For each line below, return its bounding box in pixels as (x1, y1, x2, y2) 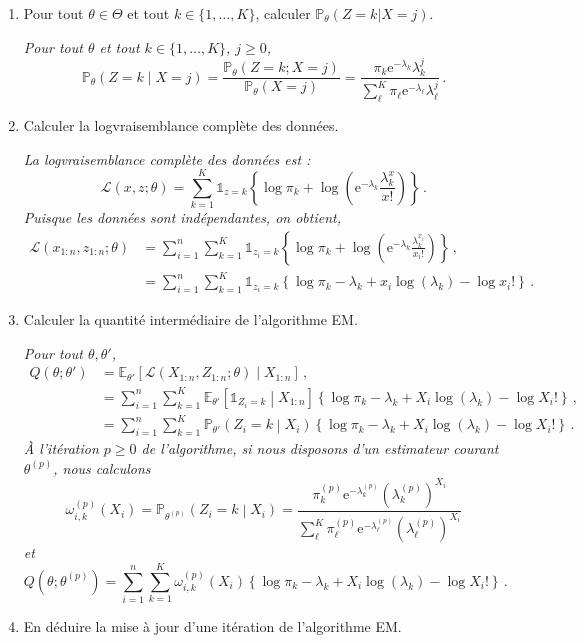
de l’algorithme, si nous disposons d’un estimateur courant (141, 438, 499, 459)
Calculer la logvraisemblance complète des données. (23, 114, 339, 135)
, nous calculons (53, 457, 151, 478)
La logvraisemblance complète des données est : (23, 148, 311, 169)
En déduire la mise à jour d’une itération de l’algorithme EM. (23, 616, 402, 637)
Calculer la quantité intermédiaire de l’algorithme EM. (23, 309, 358, 330)
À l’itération (23, 438, 99, 459)
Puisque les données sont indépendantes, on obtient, (23, 207, 341, 228)
